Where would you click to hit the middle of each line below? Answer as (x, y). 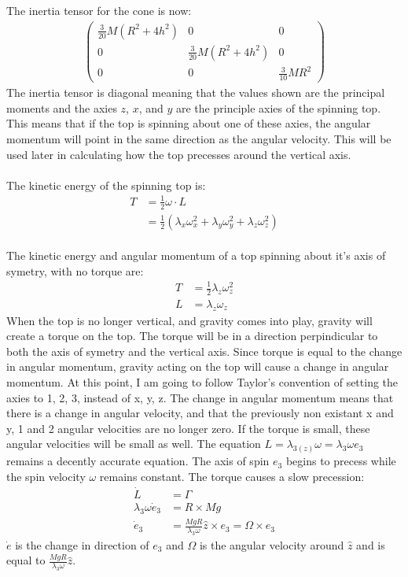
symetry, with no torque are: (75, 270)
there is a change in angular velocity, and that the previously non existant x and (200, 413)
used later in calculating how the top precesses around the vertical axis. (179, 154)
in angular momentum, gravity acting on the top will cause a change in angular (198, 366)
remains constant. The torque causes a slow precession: (232, 476)
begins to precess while (341, 461)
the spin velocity (46, 476)
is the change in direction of (82, 544)
